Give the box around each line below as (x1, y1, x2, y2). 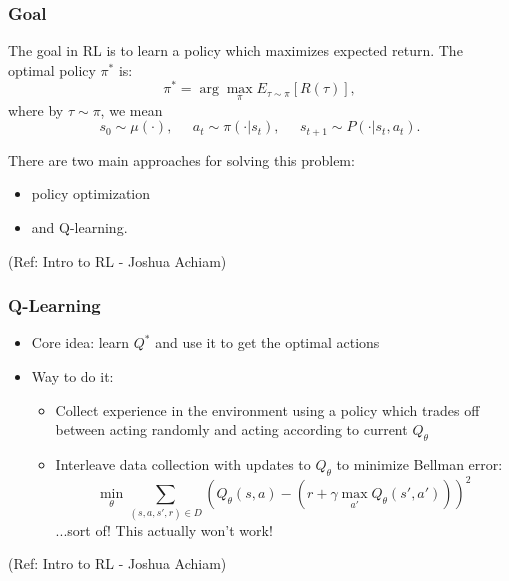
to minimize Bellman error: (336, 453, 503, 474)
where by (8, 99, 64, 120)
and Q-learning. (31, 216, 128, 237)
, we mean (100, 99, 163, 120)
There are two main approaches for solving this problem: (8, 149, 355, 170)
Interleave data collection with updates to (55, 453, 311, 474)
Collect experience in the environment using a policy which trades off (55, 399, 480, 420)
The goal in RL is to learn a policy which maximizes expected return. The (8, 40, 463, 61)
